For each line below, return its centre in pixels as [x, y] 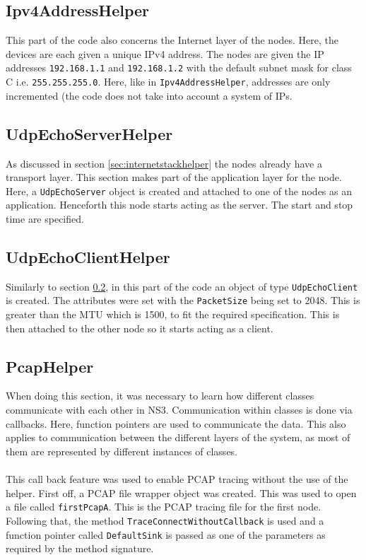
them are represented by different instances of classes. [122, 451]
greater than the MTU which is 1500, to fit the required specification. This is [173, 314]
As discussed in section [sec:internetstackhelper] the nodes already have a [164, 163]
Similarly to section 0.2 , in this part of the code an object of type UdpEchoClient [182, 286]
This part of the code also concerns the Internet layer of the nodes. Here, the [172, 40]
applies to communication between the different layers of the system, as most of [178, 437]
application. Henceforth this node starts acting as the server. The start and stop [179, 205]
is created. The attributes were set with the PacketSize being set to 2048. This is [183, 300]
